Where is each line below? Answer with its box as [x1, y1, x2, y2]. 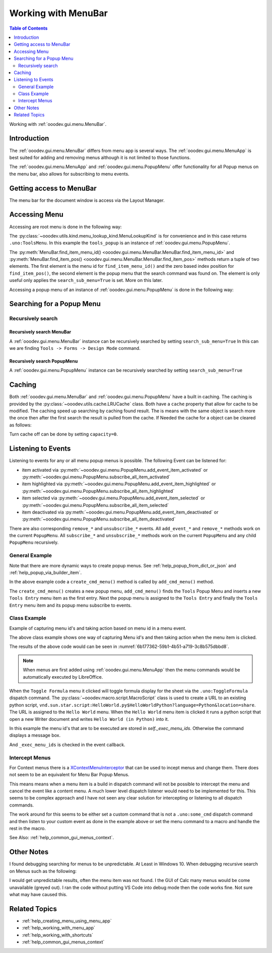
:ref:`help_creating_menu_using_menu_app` [22, 918, 112, 924]
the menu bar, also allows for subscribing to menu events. [9, 171, 129, 177]
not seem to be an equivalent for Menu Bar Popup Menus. [9, 772, 129, 778]
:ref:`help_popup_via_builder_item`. [9, 569, 82, 575]
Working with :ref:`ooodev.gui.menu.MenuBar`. [9, 121, 107, 127]
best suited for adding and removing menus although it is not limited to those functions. [9, 154, 191, 161]
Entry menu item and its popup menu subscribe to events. [9, 602, 132, 608]
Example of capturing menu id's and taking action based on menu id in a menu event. [9, 625, 186, 631]
